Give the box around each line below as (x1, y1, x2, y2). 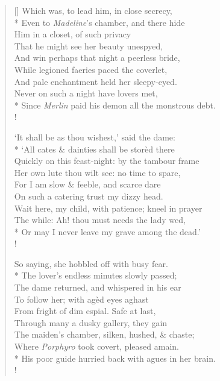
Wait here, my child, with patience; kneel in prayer (14, 201, 203, 214)
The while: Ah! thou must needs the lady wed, (14, 213, 186, 226)
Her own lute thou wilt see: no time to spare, (14, 166, 181, 178)
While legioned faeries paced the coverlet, (14, 63, 168, 75)
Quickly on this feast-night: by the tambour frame (14, 154, 200, 167)
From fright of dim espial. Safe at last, (14, 304, 156, 317)
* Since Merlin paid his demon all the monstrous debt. (14, 98, 216, 111)
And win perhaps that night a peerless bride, (14, 51, 180, 64)
